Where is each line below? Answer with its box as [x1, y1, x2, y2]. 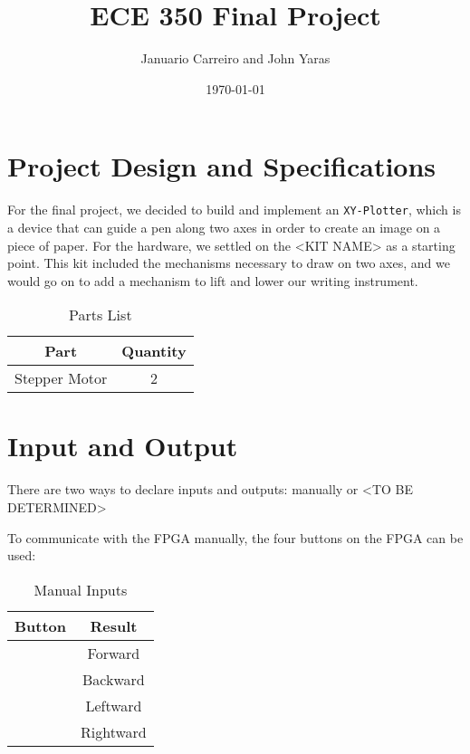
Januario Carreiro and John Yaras [140, 49, 331, 68]
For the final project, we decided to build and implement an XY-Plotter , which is [7, 200, 461, 219]
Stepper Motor [14, 367, 108, 389]
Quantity [121, 340, 187, 362]
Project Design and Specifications [7, 148, 436, 185]
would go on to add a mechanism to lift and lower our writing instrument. [7, 271, 418, 290]
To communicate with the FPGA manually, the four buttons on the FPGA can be [7, 528, 464, 547]
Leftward [85, 694, 142, 716]
